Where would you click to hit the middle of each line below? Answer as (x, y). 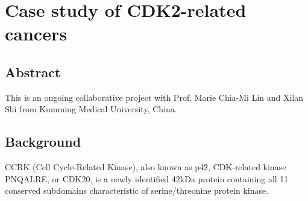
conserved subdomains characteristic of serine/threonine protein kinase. (137, 190)
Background (43, 142)
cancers (36, 33)
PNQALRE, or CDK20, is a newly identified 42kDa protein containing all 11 (147, 178)
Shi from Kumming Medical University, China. (91, 109)
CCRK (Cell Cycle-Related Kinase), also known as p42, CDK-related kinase (146, 167)
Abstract (33, 72)
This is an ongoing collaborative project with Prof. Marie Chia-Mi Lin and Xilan (154, 97)
